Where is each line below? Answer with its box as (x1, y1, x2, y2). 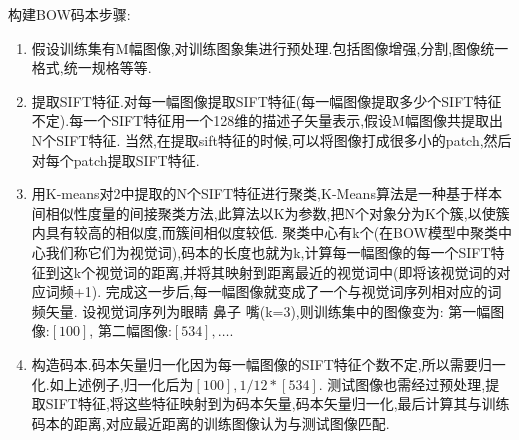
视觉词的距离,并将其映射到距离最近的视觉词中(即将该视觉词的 (95, 261, 497, 282)
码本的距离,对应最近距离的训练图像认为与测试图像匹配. (31, 412, 390, 433)
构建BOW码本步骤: (8, 4, 131, 24)
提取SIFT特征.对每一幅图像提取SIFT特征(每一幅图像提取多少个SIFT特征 (31, 90, 502, 111)
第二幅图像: (97, 320, 172, 341)
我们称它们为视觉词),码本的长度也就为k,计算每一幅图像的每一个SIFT (45, 241, 491, 262)
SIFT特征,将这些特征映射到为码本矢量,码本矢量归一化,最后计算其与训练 (45, 393, 510, 414)
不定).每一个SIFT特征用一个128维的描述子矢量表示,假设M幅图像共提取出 (31, 110, 503, 131)
